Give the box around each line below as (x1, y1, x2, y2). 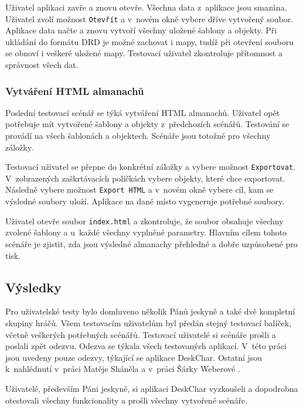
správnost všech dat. (5, 59, 79, 71)
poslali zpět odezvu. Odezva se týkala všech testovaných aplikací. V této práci (5, 340, 287, 352)
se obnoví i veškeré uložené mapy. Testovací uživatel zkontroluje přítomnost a (5, 47, 282, 59)
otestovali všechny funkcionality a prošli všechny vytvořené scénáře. (5, 394, 248, 406)
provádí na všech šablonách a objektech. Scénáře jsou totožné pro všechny (5, 129, 271, 142)
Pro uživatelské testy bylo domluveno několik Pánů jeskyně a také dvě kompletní (5, 305, 295, 317)
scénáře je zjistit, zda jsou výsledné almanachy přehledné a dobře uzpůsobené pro (5, 237, 298, 250)
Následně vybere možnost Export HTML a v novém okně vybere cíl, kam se (5, 183, 274, 196)
